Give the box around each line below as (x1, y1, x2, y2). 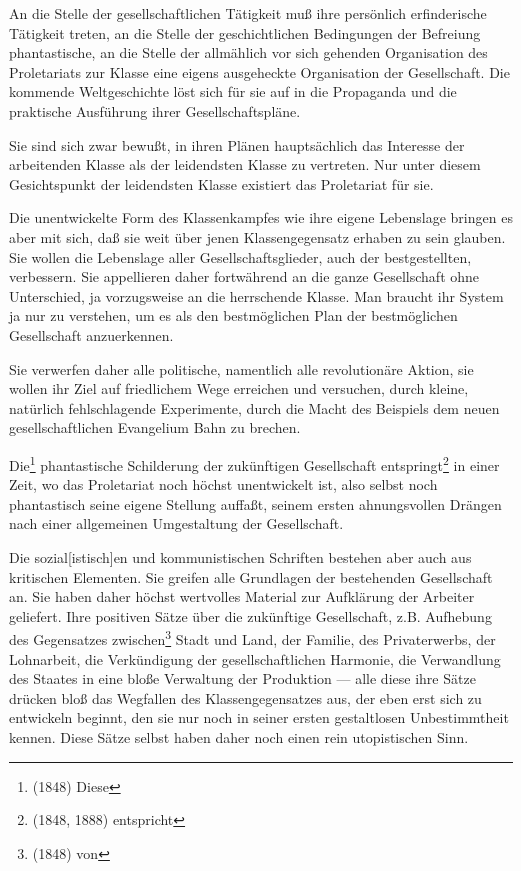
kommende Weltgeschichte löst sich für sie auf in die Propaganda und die (9, 81, 457, 102)
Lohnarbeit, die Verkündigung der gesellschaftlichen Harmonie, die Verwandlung (9, 648, 501, 669)
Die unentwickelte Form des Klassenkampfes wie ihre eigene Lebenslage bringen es (9, 207, 513, 228)
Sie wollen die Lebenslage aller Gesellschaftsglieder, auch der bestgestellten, (9, 246, 472, 267)
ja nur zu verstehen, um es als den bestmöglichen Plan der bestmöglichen (9, 305, 458, 326)
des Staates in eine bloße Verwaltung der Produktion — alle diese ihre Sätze (9, 668, 476, 689)
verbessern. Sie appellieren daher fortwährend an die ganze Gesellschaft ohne (9, 266, 480, 287)
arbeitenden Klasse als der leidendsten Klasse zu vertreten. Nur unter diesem (9, 154, 481, 175)
